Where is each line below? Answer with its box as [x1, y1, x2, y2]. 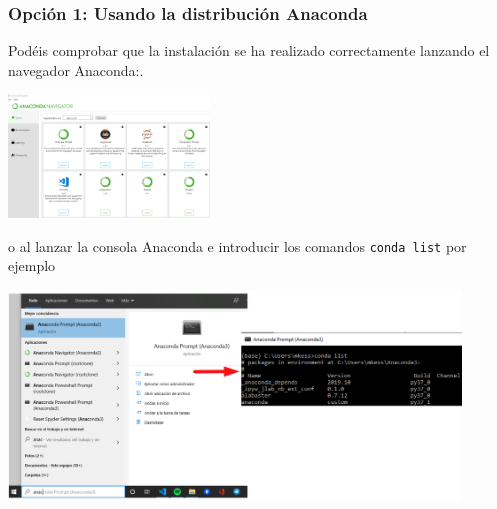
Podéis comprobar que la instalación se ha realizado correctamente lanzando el [8, 40, 490, 61]
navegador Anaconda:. [8, 59, 144, 80]
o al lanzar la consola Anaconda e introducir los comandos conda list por [8, 235, 467, 256]
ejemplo [8, 255, 56, 276]
